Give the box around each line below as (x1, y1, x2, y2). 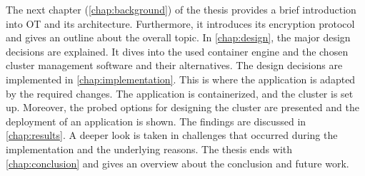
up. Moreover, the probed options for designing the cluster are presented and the (6, 100, 359, 115)
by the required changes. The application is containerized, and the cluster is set (6, 86, 354, 100)
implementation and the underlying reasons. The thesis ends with (6, 141, 293, 156)
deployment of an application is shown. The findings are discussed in (6, 113, 306, 128)
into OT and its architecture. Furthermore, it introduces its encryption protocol (6, 16, 355, 31)
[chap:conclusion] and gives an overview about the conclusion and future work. (6, 155, 349, 170)
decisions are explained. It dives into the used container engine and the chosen (6, 43, 349, 58)
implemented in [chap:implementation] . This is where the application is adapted (6, 71, 356, 86)
